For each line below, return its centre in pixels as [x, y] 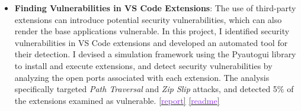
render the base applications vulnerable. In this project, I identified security [152, 31]
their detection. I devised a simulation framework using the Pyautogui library [155, 54]
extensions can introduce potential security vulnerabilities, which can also [148, 19]
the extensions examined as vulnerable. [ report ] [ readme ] [117, 100]
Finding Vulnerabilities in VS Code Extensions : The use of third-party [155, 8]
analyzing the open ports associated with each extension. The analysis [142, 77]
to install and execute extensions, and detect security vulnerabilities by [143, 65]
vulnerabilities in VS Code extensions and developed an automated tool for [151, 42]
